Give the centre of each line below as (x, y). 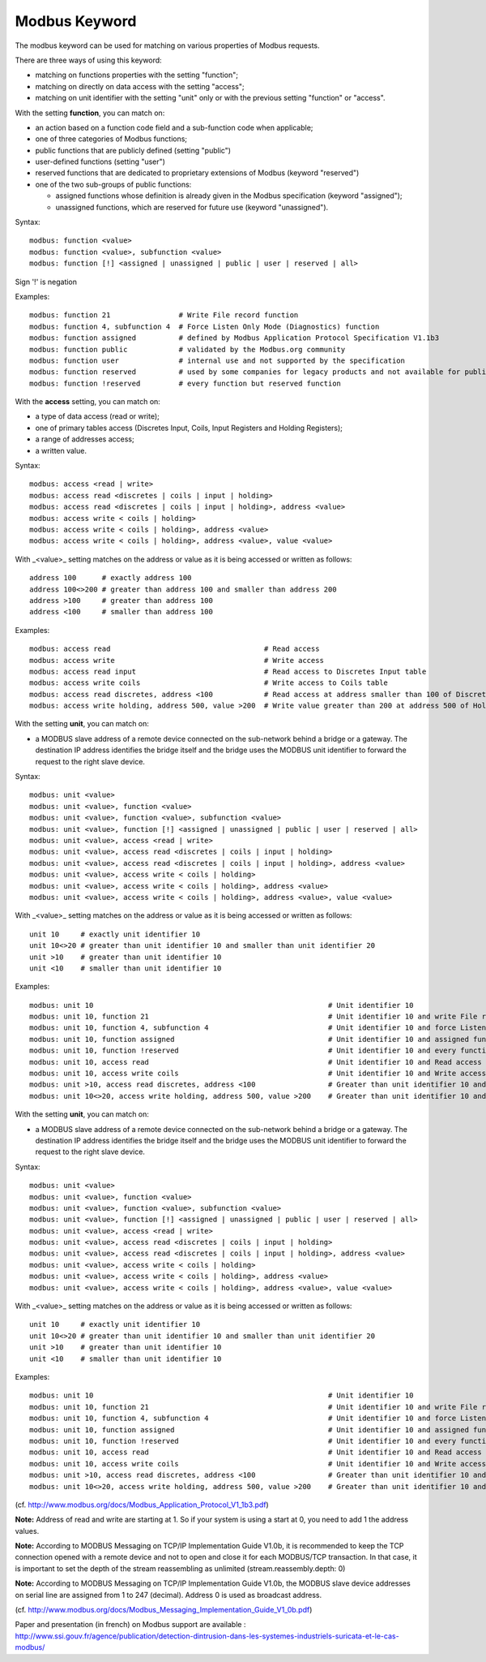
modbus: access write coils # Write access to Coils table (209, 683)
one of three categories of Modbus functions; (111, 139)
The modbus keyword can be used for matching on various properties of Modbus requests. (167, 45)
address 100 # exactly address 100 (111, 578)
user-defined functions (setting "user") (100, 161)
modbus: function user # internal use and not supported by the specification (217, 360)
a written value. (61, 450)
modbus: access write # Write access (177, 660)
